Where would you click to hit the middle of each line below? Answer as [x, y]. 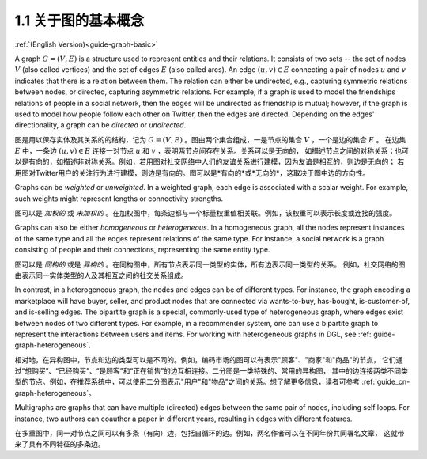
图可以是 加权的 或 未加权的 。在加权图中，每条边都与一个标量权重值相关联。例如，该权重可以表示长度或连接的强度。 [206, 213]
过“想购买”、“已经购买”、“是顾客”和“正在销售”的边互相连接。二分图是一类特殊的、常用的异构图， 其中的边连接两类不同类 [212, 371]
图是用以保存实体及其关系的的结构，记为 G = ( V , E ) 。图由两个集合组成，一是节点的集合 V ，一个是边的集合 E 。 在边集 [210, 139]
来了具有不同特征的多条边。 [60, 444]
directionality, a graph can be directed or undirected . [100, 125]
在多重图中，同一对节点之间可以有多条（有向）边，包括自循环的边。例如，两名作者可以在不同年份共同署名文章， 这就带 [210, 433]
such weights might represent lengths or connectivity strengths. [119, 199]
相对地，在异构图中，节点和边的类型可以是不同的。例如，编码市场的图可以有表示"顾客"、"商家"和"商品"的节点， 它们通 [209, 359]
